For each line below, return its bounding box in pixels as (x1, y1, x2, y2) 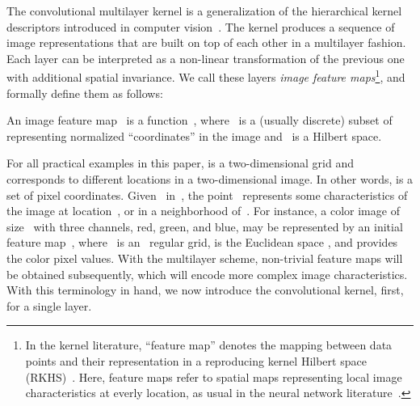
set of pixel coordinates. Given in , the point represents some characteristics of (6, 186, 408, 203)
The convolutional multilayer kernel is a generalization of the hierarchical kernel (6, 2, 402, 19)
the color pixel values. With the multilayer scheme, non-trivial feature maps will (6, 249, 403, 266)
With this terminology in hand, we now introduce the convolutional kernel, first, (6, 281, 404, 298)
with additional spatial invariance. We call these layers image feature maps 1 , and (6, 66, 405, 86)
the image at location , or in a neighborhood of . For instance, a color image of (6, 202, 400, 219)
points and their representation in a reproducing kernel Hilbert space (25, 352, 367, 369)
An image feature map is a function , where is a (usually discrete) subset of (6, 112, 393, 129)
